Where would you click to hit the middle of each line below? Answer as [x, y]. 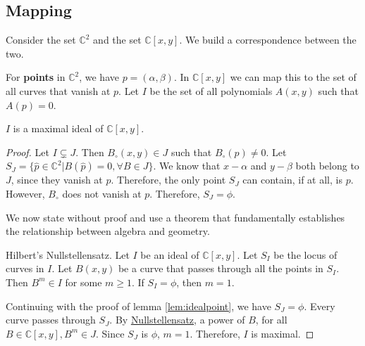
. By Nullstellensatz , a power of [177, 320]
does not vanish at [102, 193]
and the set [117, 40]
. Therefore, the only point [168, 180]
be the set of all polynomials [211, 90]
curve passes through [51, 320]
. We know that [187, 166]
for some [83, 282]
